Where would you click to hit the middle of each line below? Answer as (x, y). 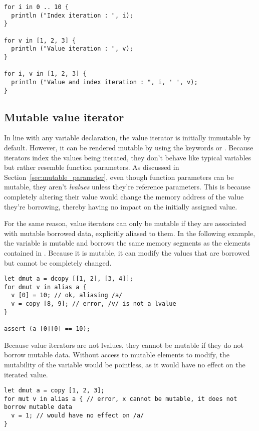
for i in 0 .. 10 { (36, 7)
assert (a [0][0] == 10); (47, 329)
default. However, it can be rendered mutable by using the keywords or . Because (129, 148)
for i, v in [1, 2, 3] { (45, 74)
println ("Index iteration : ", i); (72, 15)
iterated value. (26, 374)
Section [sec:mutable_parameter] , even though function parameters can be (119, 177)
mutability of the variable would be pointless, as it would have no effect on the (125, 364)
